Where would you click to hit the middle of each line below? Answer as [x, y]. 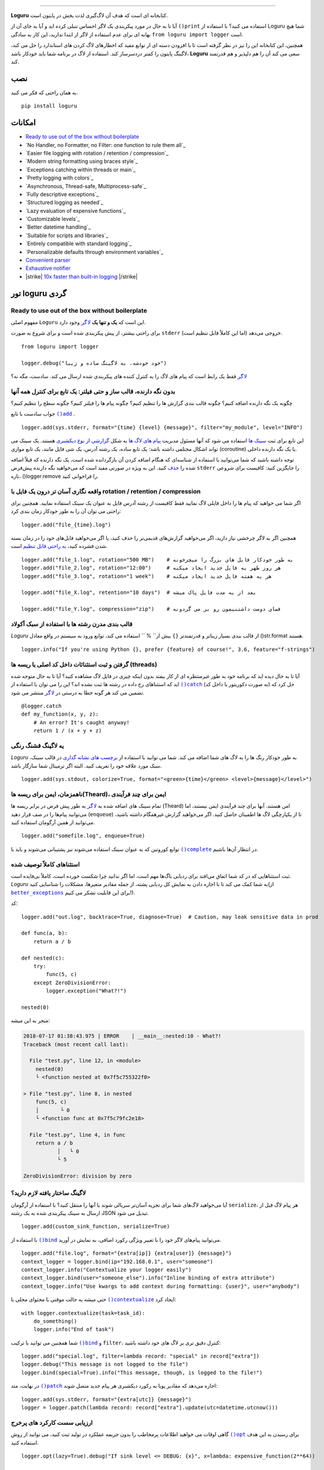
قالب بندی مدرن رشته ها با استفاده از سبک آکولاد [72, 624]
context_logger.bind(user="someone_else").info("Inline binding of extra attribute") [148, 1278]
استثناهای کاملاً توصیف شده [45, 864]
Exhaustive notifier [48, 268]
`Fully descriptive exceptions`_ [62, 194]
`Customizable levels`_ [53, 219]
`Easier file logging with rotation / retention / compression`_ [97, 153]
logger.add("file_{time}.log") [66, 524]
